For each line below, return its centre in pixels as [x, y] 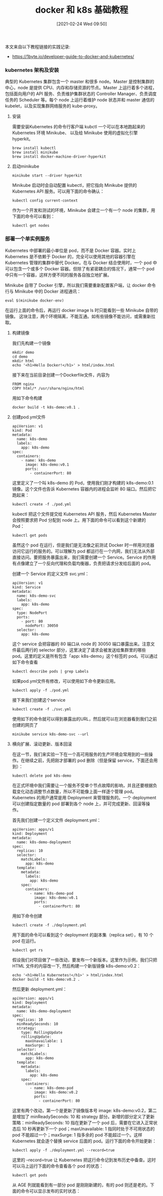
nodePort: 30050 [42, 626]
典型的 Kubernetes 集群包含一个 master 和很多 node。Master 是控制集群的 [80, 81]
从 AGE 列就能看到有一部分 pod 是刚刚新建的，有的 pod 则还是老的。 [81, 1185]
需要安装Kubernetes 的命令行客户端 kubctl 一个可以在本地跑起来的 [78, 127]
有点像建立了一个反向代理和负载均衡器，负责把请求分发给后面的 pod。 [83, 563]
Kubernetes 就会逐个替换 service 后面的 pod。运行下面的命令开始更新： [84, 1141]
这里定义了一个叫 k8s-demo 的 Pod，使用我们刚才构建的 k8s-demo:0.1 [83, 483]
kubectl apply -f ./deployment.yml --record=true [63, 1150]
